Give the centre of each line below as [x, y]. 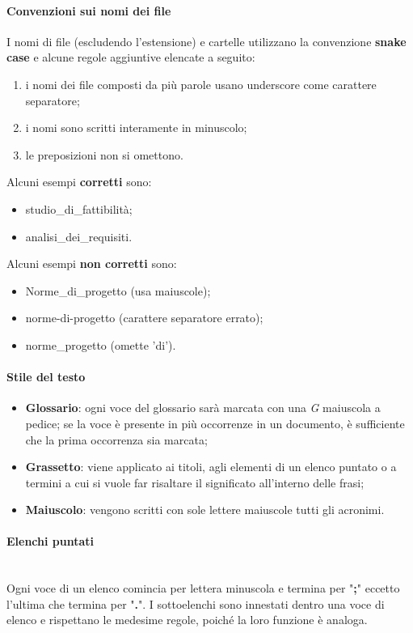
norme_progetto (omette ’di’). [101, 344]
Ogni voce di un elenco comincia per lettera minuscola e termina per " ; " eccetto [203, 588]
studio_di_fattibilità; [79, 208]
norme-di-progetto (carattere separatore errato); [144, 318]
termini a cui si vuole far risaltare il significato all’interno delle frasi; [195, 482]
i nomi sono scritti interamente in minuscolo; [136, 127]
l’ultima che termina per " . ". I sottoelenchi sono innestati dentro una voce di [196, 603]
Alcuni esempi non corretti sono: [92, 263]
